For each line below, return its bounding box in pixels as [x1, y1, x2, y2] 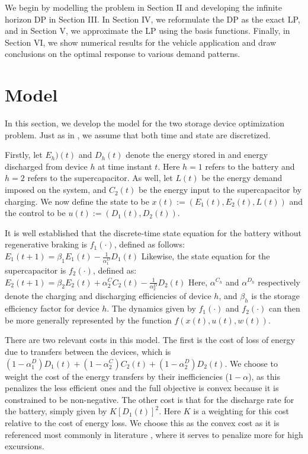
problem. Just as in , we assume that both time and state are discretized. [5, 128, 271, 141]
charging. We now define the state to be [5, 195, 149, 207]
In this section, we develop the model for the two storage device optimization [5, 117, 284, 129]
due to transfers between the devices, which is [5, 345, 171, 357]
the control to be [5, 207, 66, 219]
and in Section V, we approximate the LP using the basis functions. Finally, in [5, 24, 290, 37]
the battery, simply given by [5, 405, 107, 417]
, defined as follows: [114, 238, 185, 250]
